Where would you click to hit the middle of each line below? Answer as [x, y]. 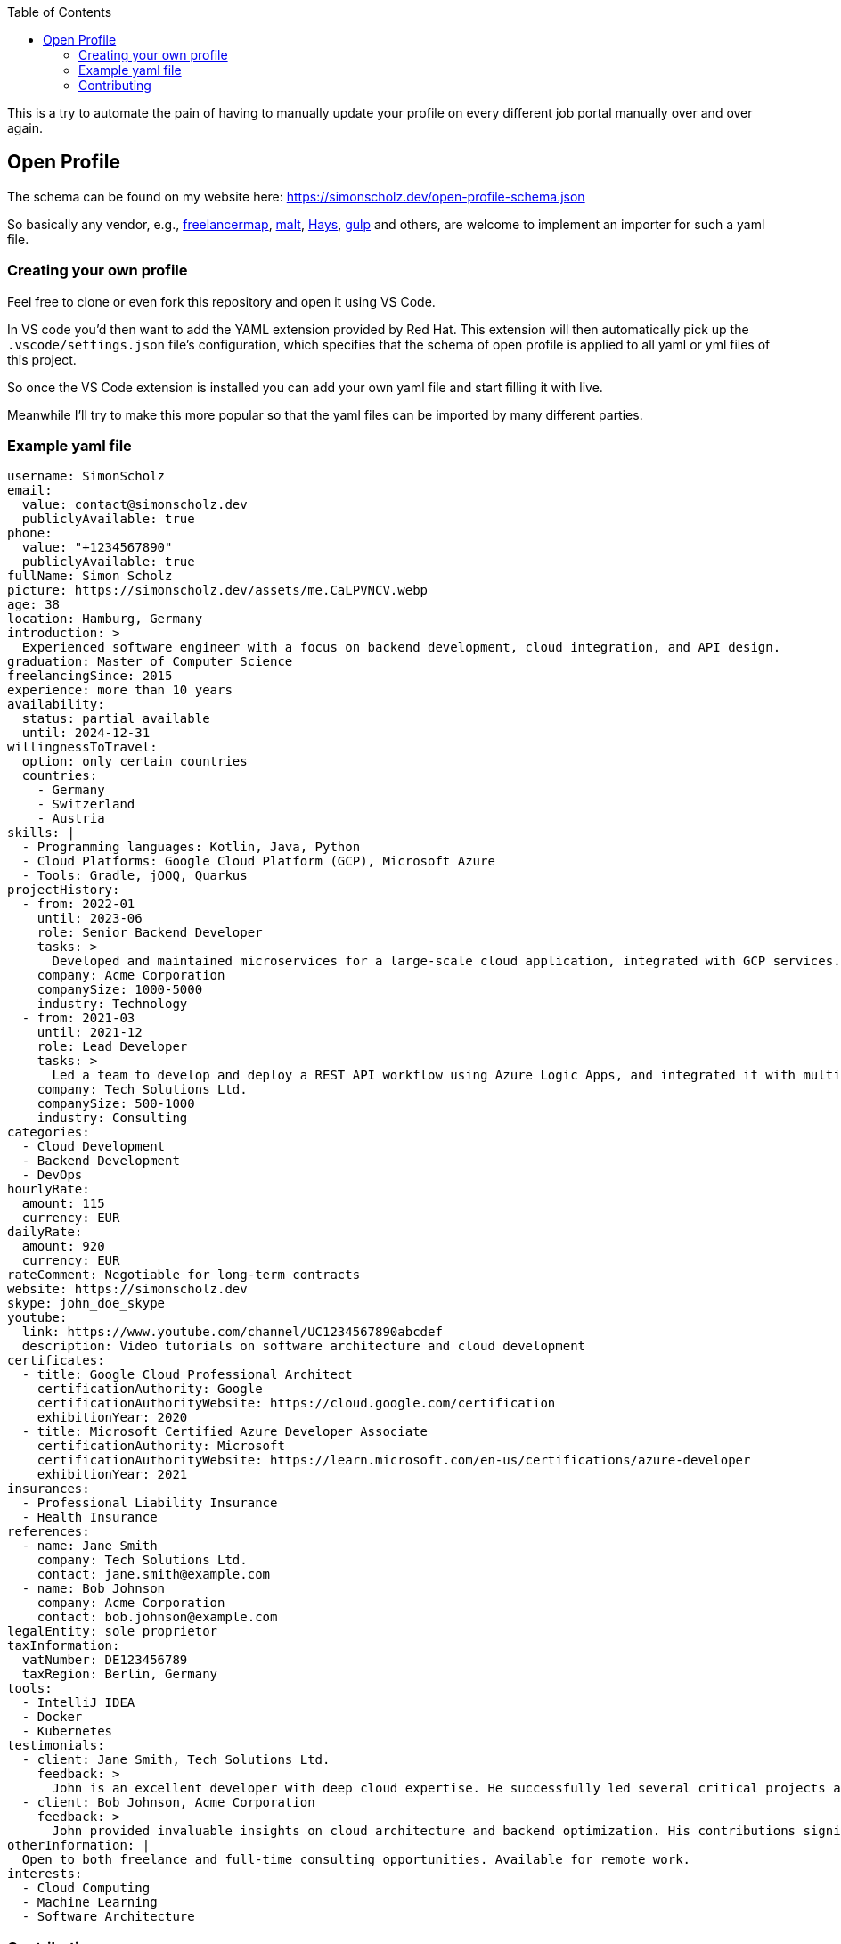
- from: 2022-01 [78, 904]
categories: [49, 1132]
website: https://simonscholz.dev [127, 1289]
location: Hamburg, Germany [105, 619]
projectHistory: [64, 890]
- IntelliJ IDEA [78, 1703]
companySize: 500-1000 [116, 1104]
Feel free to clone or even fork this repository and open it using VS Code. [221, 301]
